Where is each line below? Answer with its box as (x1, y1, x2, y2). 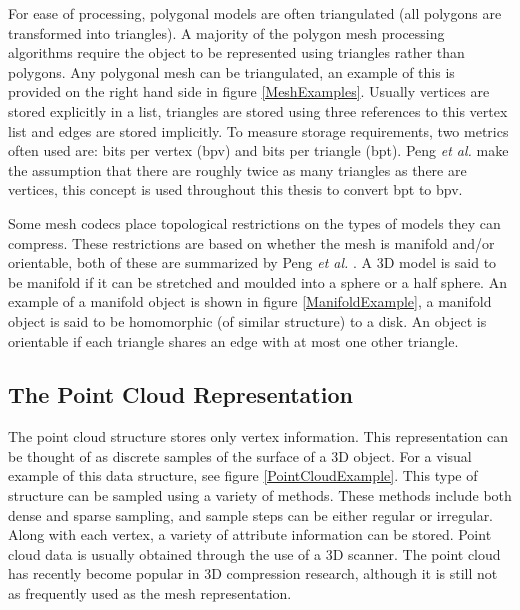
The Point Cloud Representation (8, 379, 353, 410)
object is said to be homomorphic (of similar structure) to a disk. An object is (8, 310, 487, 331)
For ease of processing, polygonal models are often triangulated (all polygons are (8, 3, 502, 23)
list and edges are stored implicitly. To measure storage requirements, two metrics (8, 120, 509, 141)
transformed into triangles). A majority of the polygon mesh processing (8, 22, 445, 43)
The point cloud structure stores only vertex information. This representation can (8, 426, 509, 447)
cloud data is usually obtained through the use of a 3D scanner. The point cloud (8, 543, 501, 564)
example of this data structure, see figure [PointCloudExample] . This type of (8, 465, 478, 486)
